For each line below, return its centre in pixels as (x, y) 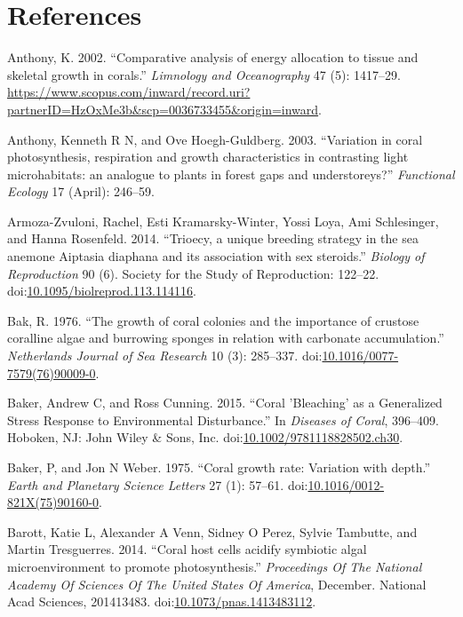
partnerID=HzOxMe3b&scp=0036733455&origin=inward (163, 109)
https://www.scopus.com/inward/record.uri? (129, 92)
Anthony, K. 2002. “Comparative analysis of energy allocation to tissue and (213, 57)
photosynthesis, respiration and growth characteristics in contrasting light (208, 157)
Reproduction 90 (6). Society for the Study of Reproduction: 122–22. (193, 273)
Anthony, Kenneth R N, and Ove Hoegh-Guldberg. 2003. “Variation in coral (215, 139)
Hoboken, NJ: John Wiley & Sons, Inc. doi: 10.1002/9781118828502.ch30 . (205, 437)
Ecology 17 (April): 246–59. (81, 191)
